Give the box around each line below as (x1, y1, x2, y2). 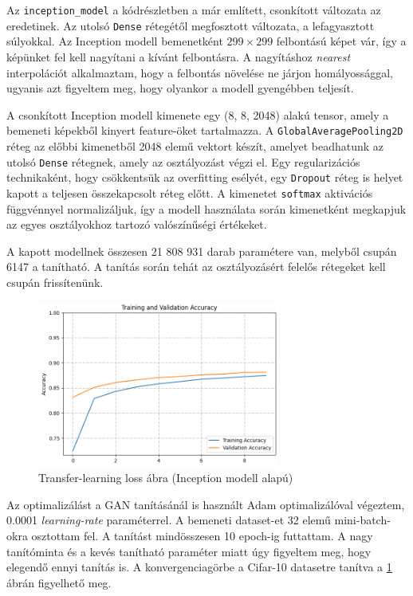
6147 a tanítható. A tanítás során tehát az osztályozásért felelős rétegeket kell (6, 258, 386, 275)
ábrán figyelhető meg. (6, 574, 112, 590)
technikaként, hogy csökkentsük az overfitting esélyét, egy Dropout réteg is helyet (6, 169, 403, 186)
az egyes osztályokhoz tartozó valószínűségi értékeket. (6, 216, 267, 233)
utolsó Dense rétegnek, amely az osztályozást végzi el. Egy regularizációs (6, 153, 360, 170)
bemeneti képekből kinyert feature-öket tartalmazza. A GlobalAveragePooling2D (6, 122, 403, 139)
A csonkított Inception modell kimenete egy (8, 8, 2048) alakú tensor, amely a (6, 106, 389, 123)
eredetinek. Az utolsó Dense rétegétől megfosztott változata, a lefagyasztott (6, 17, 375, 33)
